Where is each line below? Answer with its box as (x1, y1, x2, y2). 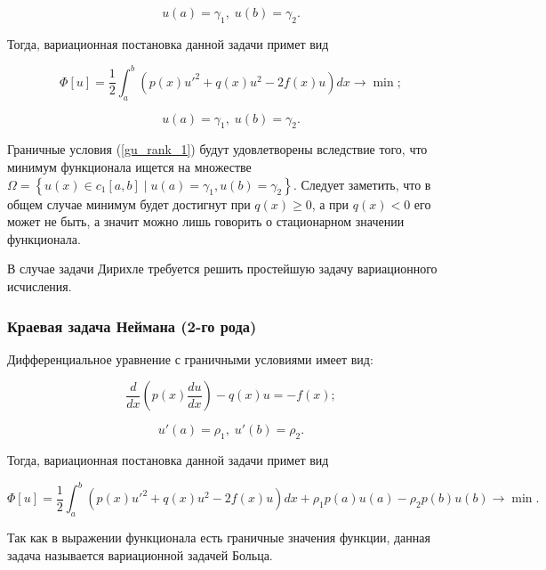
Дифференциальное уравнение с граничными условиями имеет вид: (7, 349, 373, 368)
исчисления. (7, 277, 72, 296)
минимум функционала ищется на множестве (7, 158, 252, 176)
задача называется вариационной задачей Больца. (7, 545, 273, 564)
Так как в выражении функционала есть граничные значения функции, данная (7, 528, 430, 547)
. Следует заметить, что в (293, 175, 431, 193)
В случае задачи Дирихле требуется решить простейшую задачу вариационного (7, 259, 438, 278)
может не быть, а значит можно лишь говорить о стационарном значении (7, 212, 405, 231)
